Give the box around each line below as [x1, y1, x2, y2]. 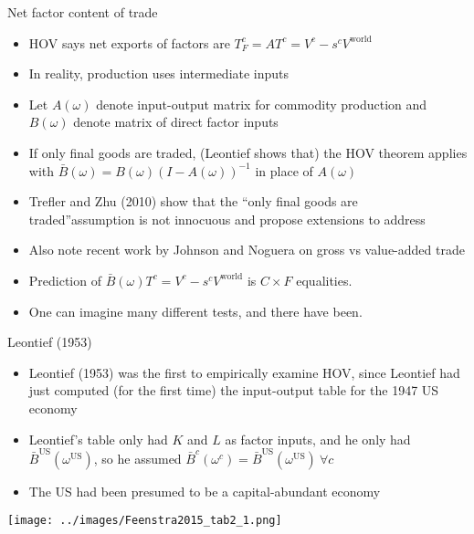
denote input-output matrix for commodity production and [96, 94, 427, 113]
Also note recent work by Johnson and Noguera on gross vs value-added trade [28, 240, 465, 259]
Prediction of [28, 270, 101, 289]
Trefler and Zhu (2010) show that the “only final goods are [28, 192, 358, 211]
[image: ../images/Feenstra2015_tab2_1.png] [7, 514, 282, 528]
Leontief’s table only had [28, 429, 168, 448]
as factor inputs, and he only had [225, 429, 411, 448]
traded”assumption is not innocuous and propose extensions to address [28, 209, 426, 228]
